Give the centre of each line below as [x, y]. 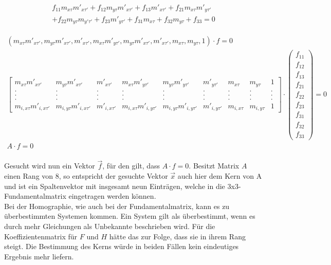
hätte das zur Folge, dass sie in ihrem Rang [177, 236]
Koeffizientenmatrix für [41, 236]
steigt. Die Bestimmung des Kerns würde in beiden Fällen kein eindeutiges [122, 246]
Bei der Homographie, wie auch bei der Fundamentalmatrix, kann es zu [117, 206]
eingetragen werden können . [112, 196]
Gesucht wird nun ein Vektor [50, 166]
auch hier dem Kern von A [220, 175]
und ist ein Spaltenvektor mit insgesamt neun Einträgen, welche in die [115, 186]
